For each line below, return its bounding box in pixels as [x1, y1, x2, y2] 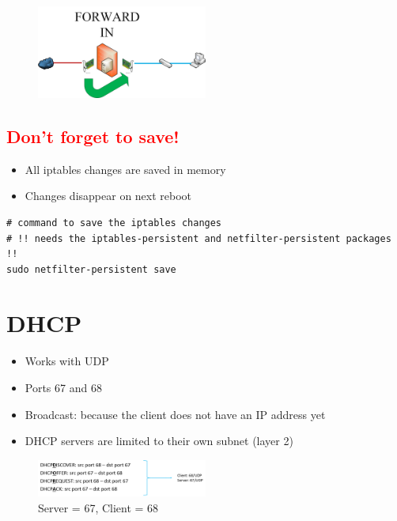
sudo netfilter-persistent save [6, 263, 176, 275]
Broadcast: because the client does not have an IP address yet [25, 406, 326, 422]
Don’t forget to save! [6, 123, 180, 148]
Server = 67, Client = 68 [38, 499, 159, 515]
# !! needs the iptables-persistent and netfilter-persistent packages [6, 232, 391, 244]
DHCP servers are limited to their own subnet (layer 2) [25, 432, 293, 449]
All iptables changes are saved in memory [25, 160, 226, 177]
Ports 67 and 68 [25, 379, 102, 396]
